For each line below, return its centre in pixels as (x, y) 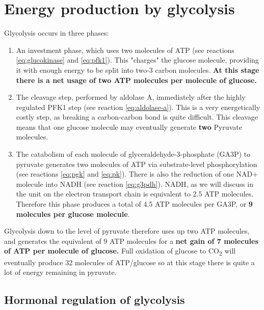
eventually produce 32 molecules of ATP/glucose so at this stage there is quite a (129, 262)
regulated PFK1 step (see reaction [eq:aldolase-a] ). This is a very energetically (138, 107)
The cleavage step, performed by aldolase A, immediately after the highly (131, 97)
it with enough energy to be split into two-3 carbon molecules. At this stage (138, 69)
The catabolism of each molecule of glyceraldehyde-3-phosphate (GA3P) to (133, 154)
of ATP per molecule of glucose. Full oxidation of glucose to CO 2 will (120, 251)
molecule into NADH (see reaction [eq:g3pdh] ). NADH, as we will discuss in (135, 184)
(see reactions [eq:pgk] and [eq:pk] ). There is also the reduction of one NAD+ (137, 174)
